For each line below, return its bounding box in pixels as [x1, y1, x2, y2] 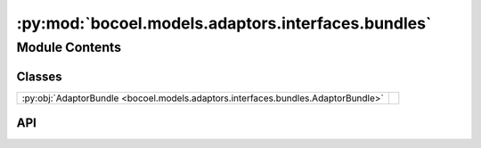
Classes [16, 69, 62, 84]
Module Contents [16, 39, 122, 55]
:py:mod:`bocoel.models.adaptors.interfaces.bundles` [16, 13, 432, 33]
